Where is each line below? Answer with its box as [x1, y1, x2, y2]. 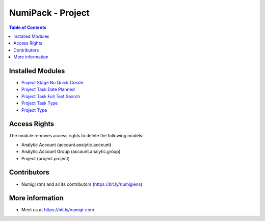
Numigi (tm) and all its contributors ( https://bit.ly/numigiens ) [21, 181, 143, 187]
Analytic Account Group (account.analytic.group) [21, 148, 121, 154]
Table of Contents [9, 25, 47, 30]
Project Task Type [21, 100, 58, 106]
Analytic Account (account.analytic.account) [21, 142, 111, 147]
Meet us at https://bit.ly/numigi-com [21, 207, 94, 213]
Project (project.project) [21, 155, 70, 161]
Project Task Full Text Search [21, 93, 80, 99]
